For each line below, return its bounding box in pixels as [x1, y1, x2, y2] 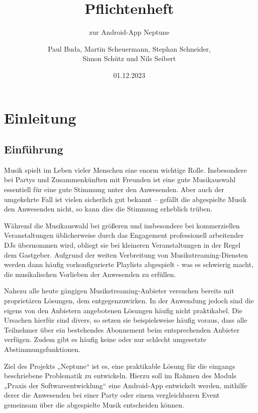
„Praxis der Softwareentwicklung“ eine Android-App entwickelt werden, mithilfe [4, 380, 248, 390]
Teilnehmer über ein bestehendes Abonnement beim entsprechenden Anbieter [4, 324, 240, 335]
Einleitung [4, 107, 77, 128]
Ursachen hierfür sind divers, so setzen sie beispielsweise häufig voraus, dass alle [4, 315, 248, 325]
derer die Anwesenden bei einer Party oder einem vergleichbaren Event [4, 390, 220, 400]
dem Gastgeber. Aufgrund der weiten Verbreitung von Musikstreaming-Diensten [4, 249, 248, 260]
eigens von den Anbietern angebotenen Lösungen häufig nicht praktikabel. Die [4, 305, 243, 315]
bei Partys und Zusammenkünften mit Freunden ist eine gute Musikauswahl [4, 174, 236, 185]
